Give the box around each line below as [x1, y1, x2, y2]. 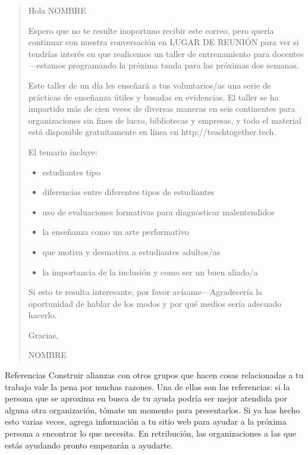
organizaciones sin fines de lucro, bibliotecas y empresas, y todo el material [28, 114, 301, 126]
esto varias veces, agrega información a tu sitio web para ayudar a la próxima [5, 415, 287, 428]
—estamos [28, 59, 66, 71]
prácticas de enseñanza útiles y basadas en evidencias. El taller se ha [28, 90, 279, 103]
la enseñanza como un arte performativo [42, 225, 189, 238]
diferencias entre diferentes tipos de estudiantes [42, 186, 215, 198]
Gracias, [28, 328, 58, 341]
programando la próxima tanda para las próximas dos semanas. [68, 59, 299, 71]
